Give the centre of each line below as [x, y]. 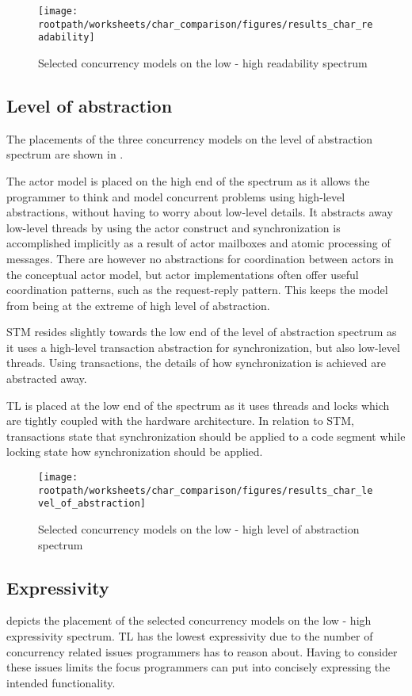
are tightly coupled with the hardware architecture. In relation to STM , [180, 421]
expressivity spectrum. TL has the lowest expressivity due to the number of [190, 636]
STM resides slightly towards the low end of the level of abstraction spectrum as [202, 332]
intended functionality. [61, 682]
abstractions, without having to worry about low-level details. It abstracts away [200, 212]
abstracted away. [47, 379]
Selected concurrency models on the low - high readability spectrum [203, 62]
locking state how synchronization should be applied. [135, 451]
